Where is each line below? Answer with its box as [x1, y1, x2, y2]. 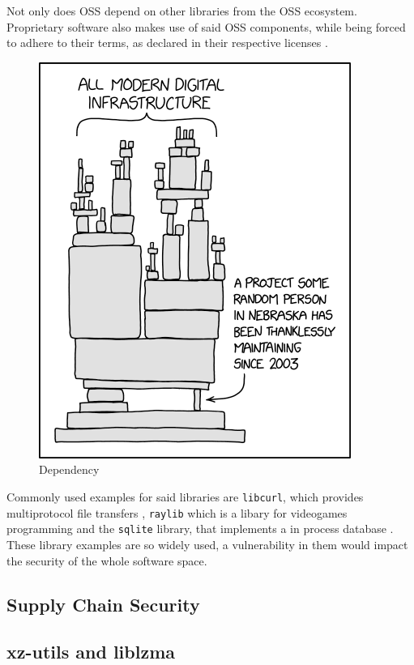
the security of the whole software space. [6, 552, 207, 569]
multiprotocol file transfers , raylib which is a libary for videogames [6, 504, 348, 521]
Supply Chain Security [6, 591, 200, 616]
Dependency [39, 461, 100, 478]
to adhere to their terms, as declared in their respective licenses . [6, 34, 328, 51]
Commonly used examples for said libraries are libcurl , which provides [6, 488, 364, 505]
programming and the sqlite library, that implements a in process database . [6, 520, 394, 537]
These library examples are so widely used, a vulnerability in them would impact [6, 535, 408, 552]
